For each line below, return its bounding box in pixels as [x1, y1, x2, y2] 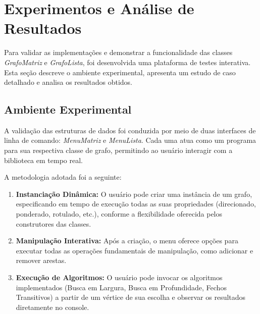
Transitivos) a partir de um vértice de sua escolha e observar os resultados [16, 292, 246, 302]
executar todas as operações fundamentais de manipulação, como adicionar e [16, 245, 253, 255]
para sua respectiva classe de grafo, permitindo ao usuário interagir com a [4, 145, 233, 155]
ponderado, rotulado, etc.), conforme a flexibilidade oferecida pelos [16, 208, 223, 219]
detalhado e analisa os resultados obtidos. [4, 77, 132, 87]
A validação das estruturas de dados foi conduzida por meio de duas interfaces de [4, 125, 256, 135]
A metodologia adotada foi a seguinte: [4, 172, 122, 182]
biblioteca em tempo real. [4, 154, 83, 165]
